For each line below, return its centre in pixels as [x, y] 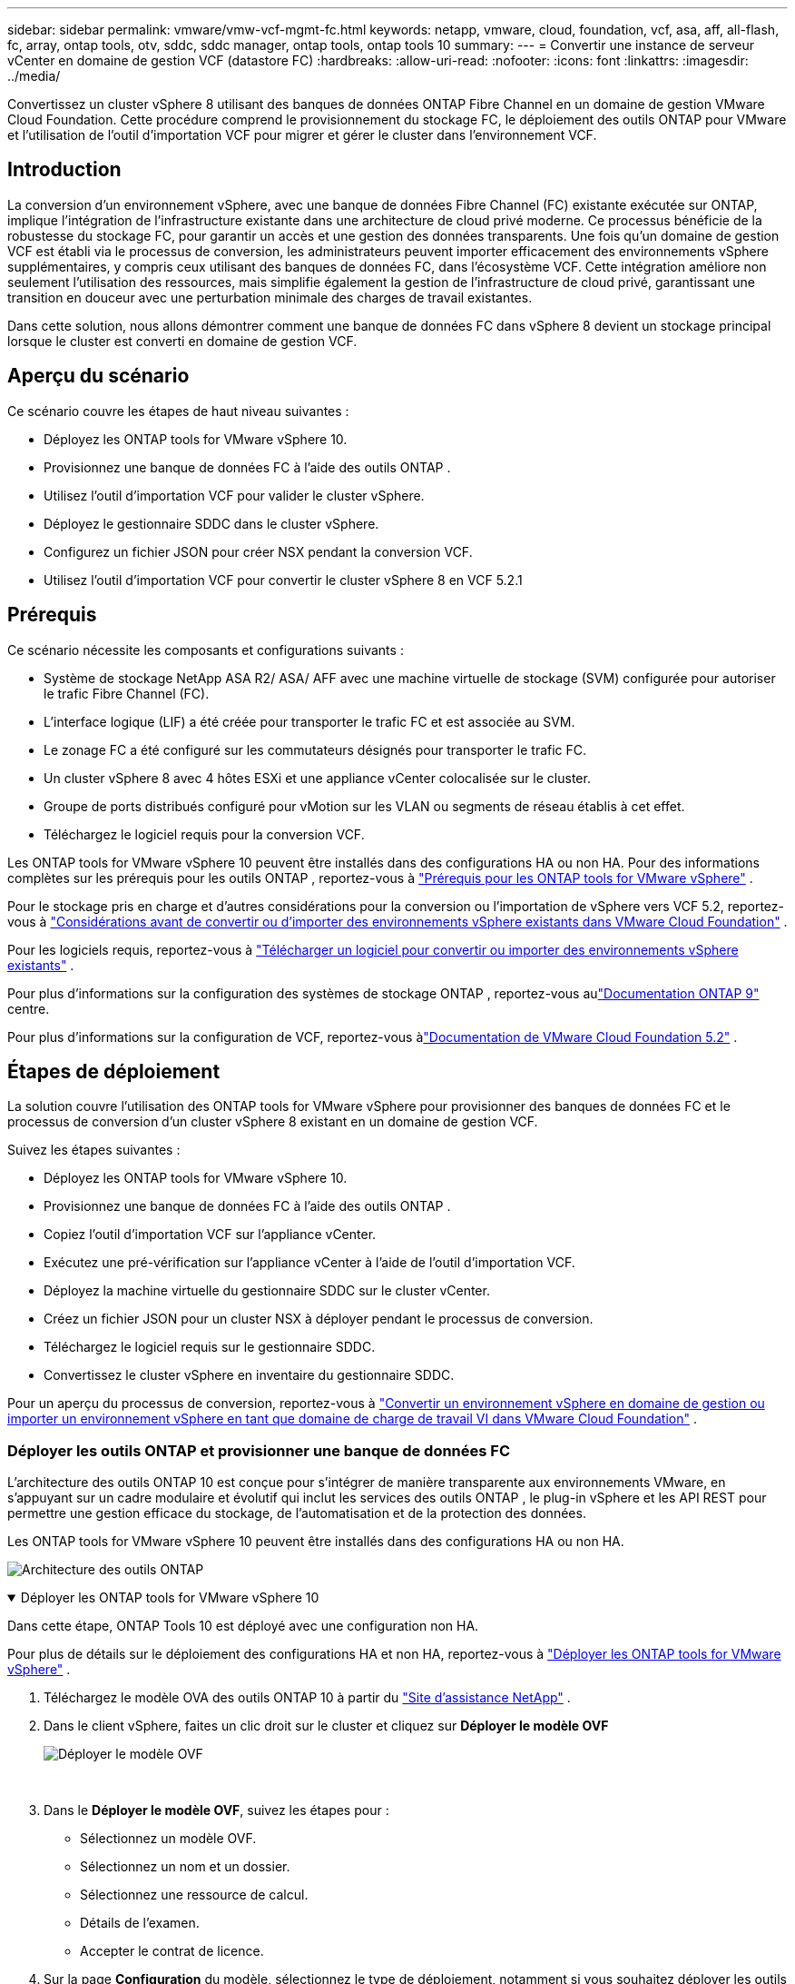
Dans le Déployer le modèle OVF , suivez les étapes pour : [216, 1810]
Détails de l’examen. [140, 1923]
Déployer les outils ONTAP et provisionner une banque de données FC [259, 1450]
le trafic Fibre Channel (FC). [127, 693]
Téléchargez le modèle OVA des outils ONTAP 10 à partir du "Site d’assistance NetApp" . [307, 1698]
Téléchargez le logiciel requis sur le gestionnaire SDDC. [210, 1347]
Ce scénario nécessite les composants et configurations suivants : [206, 650]
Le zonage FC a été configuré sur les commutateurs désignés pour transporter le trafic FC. [315, 749]
